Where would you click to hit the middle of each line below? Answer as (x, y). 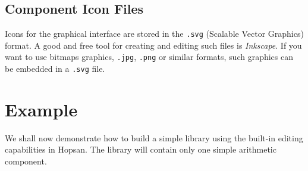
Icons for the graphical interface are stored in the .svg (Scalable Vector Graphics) (154, 34)
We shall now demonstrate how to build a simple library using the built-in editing (154, 137)
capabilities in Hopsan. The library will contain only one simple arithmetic (141, 149)
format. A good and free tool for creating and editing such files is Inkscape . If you (153, 45)
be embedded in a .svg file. (55, 69)
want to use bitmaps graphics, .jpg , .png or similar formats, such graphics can (149, 57)
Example (41, 109)
